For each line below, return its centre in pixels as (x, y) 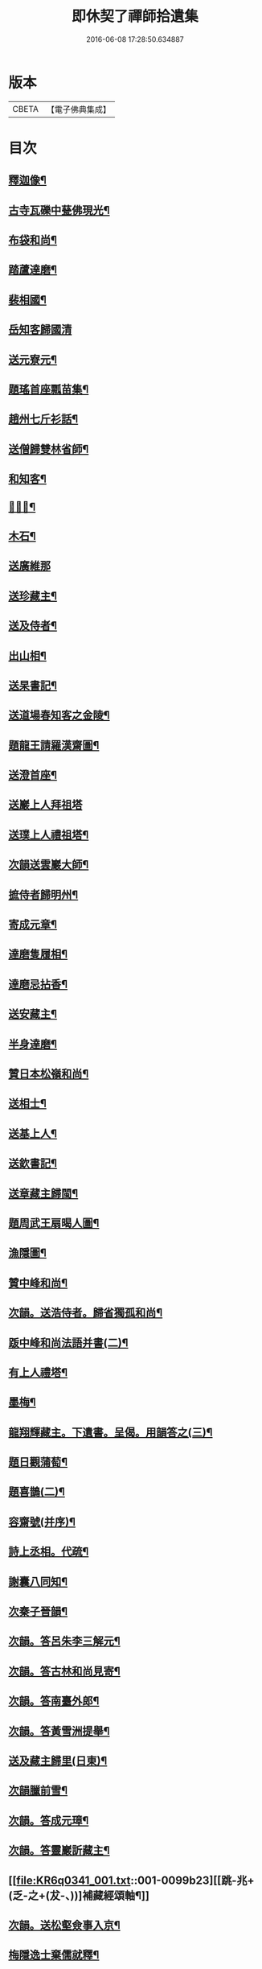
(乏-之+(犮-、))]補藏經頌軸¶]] (79, 1895)
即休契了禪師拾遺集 (135, 16)
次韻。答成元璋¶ (49, 1821)
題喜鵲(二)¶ (37, 1492)
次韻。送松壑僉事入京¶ (64, 1925)
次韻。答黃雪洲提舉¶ (59, 1731)
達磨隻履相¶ (38, 954)
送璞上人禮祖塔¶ (49, 835)
